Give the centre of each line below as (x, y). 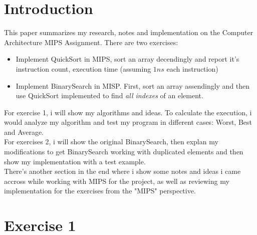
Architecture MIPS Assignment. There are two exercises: (91, 42)
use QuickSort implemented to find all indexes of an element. (109, 95)
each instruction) (192, 68)
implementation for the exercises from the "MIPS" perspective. (100, 191)
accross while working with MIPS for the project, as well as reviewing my (117, 181)
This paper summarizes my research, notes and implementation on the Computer (129, 32)
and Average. (24, 132)
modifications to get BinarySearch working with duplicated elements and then (124, 152)
